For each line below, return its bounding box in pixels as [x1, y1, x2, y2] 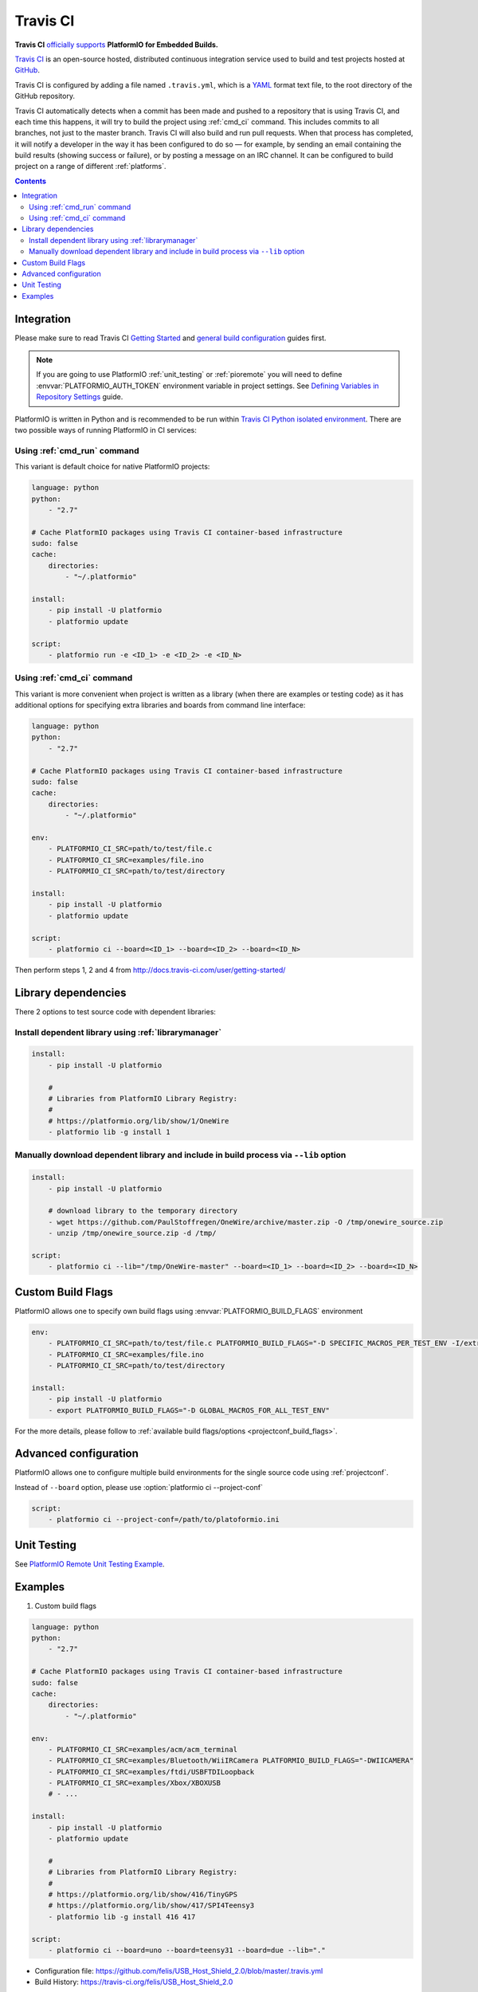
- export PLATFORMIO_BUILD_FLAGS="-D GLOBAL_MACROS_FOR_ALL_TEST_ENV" [48, 1406, 331, 1414]
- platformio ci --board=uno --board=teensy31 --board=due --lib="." [48, 1945, 326, 1955]
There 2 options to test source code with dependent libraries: [14, 1006, 217, 1016]
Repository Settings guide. [36, 392, 123, 402]
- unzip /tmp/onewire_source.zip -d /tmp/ [48, 1229, 217, 1238]
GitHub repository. [14, 92, 76, 101]
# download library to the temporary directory [48, 1206, 238, 1215]
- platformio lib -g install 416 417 [48, 1912, 196, 1921]
